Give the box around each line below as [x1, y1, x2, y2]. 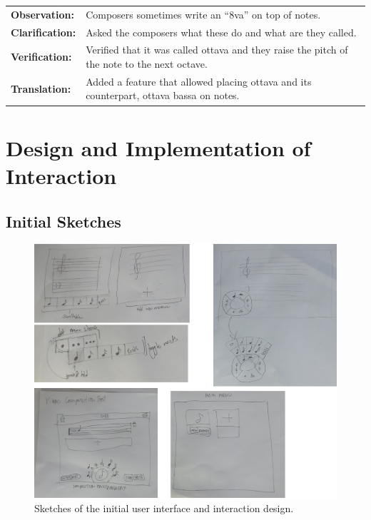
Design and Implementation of [6, 133, 311, 162]
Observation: [11, 6, 75, 21]
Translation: [11, 81, 71, 96]
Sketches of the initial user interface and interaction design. [34, 500, 294, 515]
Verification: [11, 49, 72, 64]
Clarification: [11, 24, 76, 39]
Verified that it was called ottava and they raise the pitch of [86, 42, 348, 57]
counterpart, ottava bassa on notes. [86, 88, 240, 103]
